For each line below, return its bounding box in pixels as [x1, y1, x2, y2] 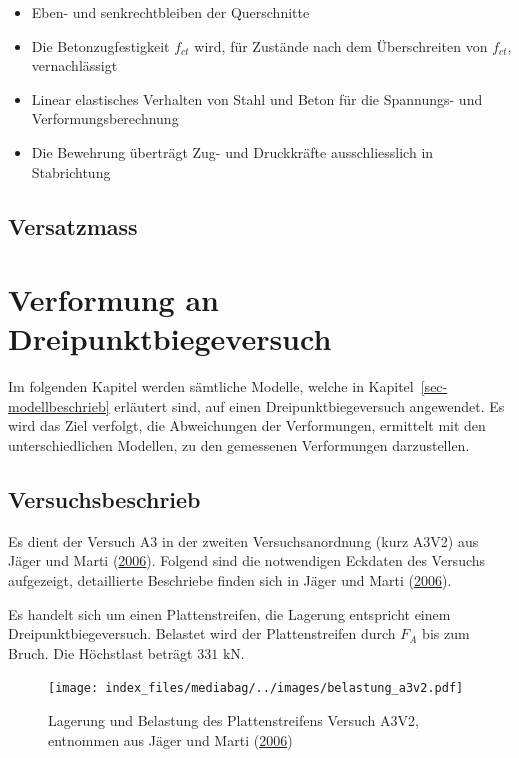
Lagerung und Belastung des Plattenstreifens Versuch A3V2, [48, 710, 419, 731]
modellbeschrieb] [8, 395, 110, 416]
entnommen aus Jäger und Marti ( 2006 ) [48, 729, 293, 750]
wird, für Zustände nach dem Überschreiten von [194, 35, 488, 56]
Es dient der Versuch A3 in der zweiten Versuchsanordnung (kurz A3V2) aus [8, 530, 479, 551]
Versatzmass [8, 210, 138, 241]
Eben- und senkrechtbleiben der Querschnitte [31, 2, 310, 22]
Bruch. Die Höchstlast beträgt [8, 642, 193, 663]
